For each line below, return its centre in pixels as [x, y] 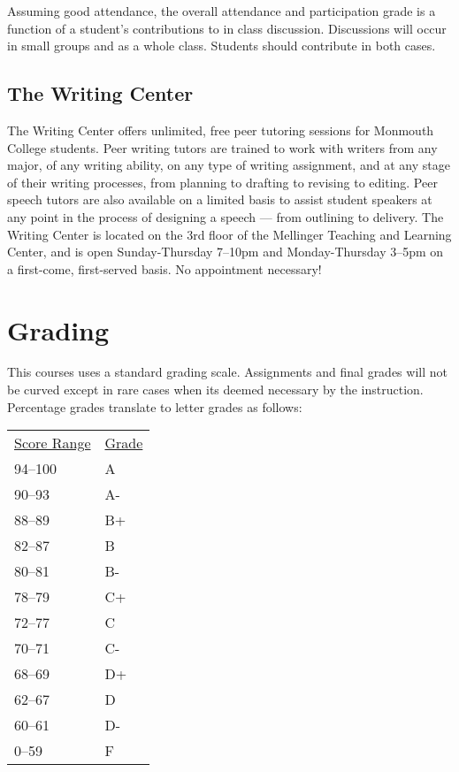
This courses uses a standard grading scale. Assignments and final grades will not [227, 372]
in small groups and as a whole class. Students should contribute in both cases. [222, 46]
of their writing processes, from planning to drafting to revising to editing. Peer [222, 182]
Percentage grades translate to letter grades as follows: [155, 406]
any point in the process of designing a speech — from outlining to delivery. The [226, 216]
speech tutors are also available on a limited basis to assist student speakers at [220, 199]
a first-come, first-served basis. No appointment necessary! [164, 268]
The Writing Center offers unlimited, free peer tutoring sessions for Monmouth [221, 130]
